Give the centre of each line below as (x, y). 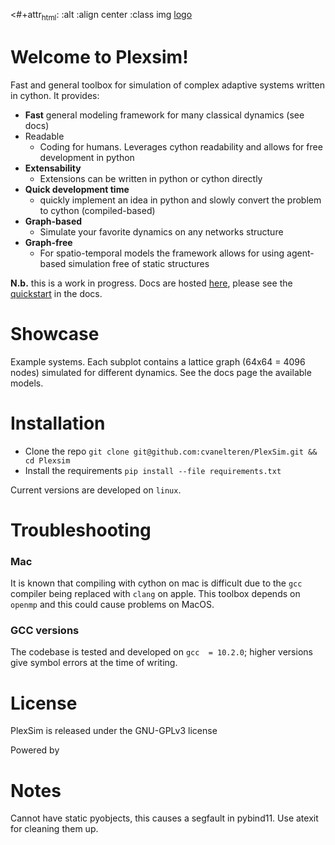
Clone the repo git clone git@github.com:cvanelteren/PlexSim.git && (171, 451)
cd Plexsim (47, 460)
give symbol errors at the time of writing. (94, 663)
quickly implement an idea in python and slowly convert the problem (180, 200)
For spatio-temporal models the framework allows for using (162, 253)
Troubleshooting (81, 530)
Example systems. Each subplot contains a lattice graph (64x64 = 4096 (158, 361)
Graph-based (53, 221)
